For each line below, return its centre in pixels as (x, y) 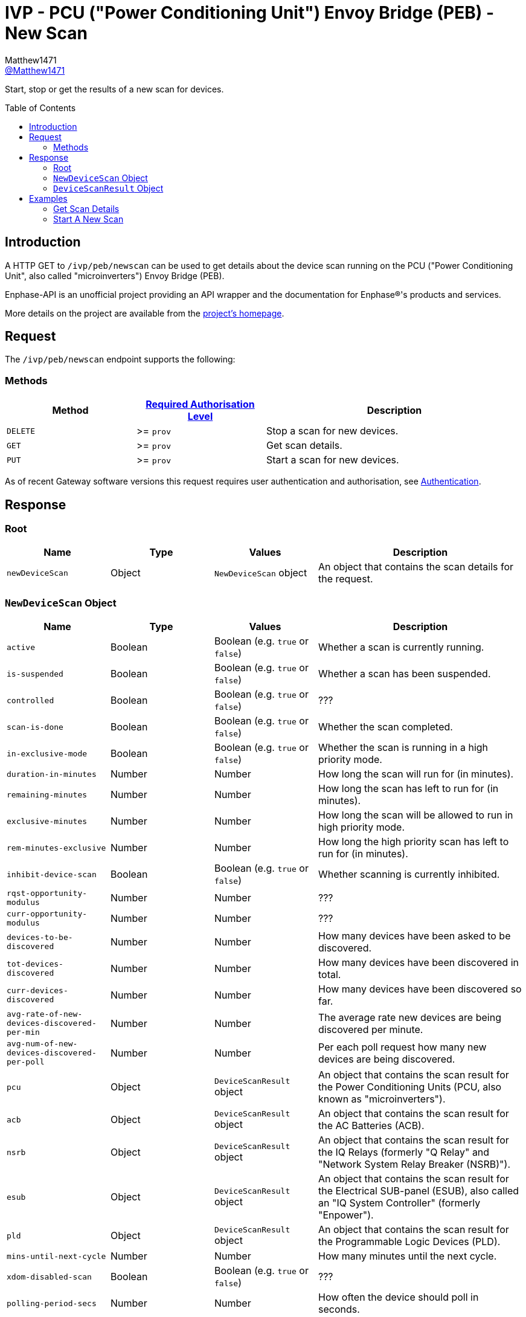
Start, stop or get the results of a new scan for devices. (114, 89)
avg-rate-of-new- (45, 1014)
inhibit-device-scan (52, 874)
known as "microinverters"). (382, 1099)
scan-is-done (35, 727)
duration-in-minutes (52, 774)
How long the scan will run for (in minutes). (416, 774)
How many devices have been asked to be (415, 936)
